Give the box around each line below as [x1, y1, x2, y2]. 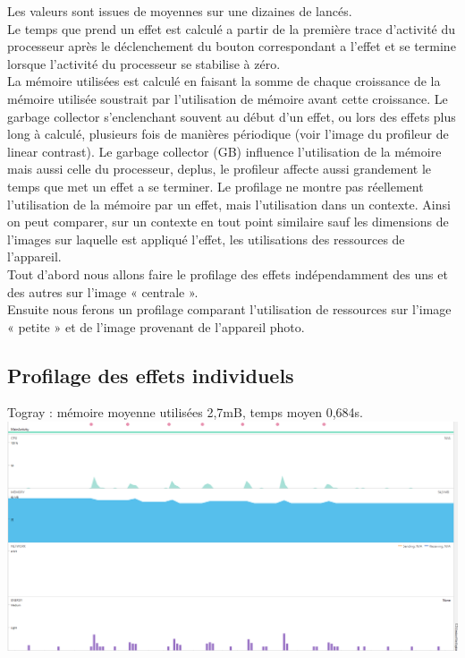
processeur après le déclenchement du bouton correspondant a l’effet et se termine [7, 37, 456, 56]
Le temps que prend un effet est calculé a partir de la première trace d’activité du [7, 19, 456, 38]
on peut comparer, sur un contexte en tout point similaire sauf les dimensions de [7, 212, 449, 231]
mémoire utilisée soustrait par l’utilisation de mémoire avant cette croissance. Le [7, 89, 448, 107]
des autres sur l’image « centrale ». [7, 282, 199, 301]
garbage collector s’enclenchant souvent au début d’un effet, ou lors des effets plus [7, 107, 456, 125]
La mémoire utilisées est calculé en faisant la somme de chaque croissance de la [7, 72, 441, 90]
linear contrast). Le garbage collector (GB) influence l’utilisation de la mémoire [7, 141, 442, 160]
